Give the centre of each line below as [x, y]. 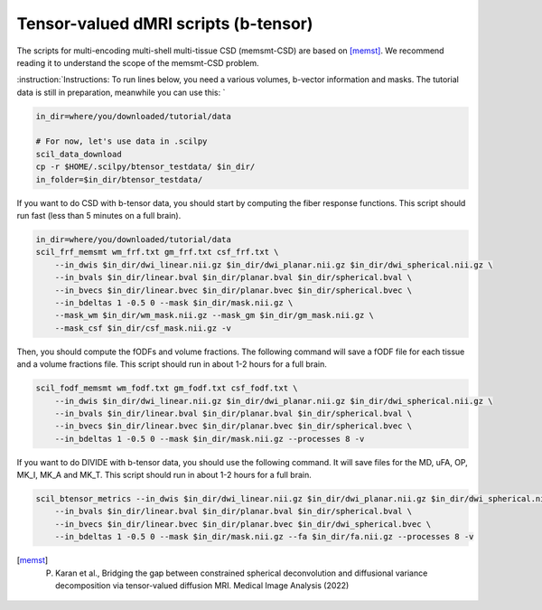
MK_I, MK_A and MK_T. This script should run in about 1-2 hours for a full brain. [164, 475]
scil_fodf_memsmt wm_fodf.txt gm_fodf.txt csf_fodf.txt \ [167, 388]
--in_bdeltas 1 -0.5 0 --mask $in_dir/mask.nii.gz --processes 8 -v [210, 439]
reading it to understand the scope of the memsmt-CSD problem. [138, 62]
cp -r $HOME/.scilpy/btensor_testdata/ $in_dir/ [145, 167]
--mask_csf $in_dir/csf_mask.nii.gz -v [143, 328]
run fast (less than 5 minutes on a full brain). [99, 216]
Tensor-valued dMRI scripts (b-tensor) [165, 23]
